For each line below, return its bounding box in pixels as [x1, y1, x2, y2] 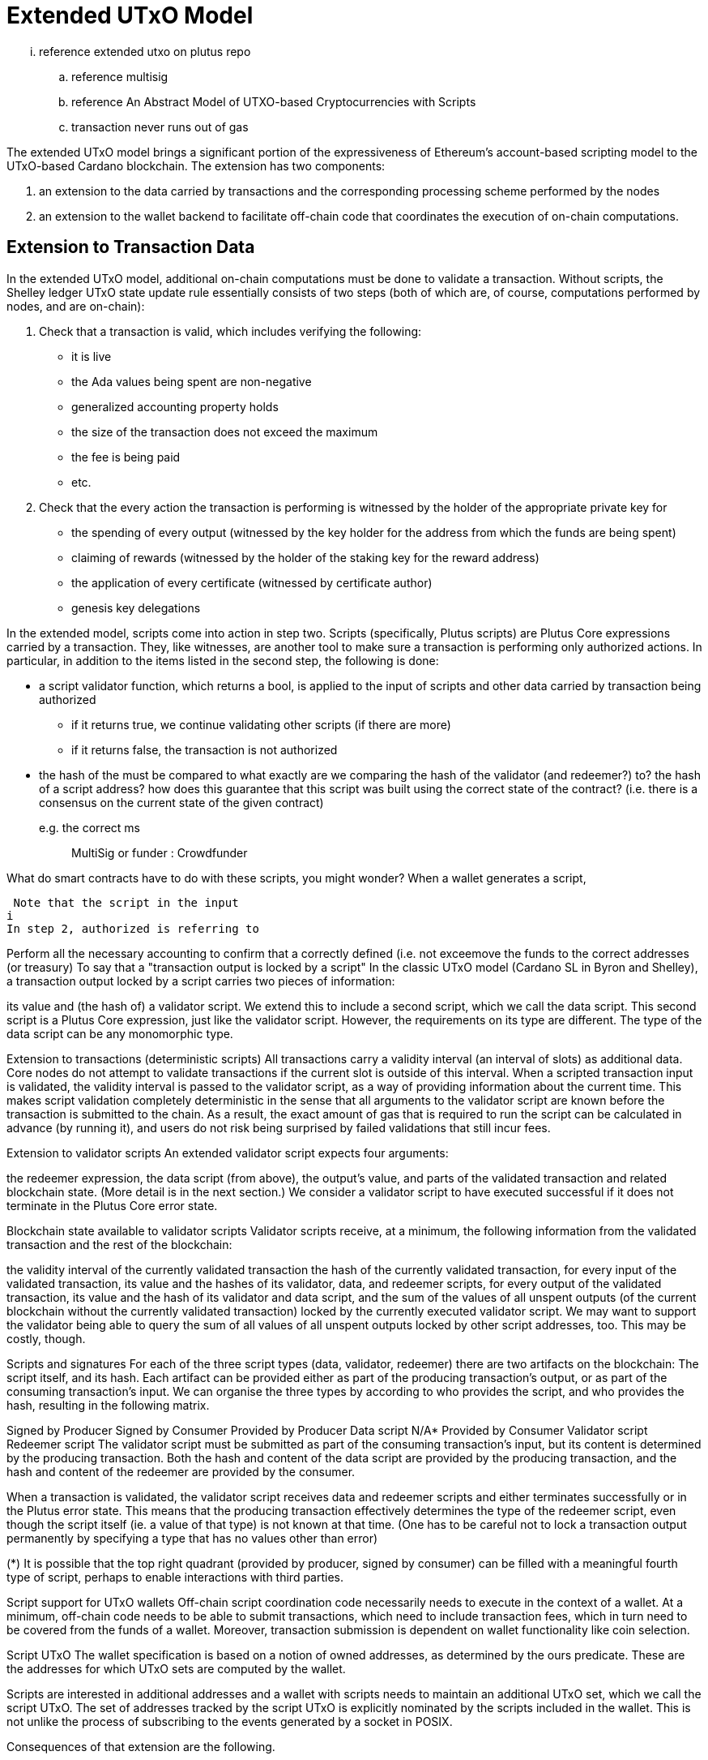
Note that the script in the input [13, 895, 239, 909]
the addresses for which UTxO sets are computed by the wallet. [6, 1661, 346, 1676]
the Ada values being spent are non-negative [71, 374, 312, 388]
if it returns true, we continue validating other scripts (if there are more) [71, 717, 451, 732]
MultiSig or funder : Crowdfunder [71, 845, 248, 860]
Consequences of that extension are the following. [6, 1739, 275, 1754]
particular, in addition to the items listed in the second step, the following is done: [6, 653, 439, 668]
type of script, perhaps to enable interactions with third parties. [6, 1569, 344, 1584]
